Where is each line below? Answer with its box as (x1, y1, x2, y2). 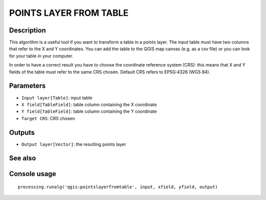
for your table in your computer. (9, 53, 74, 59)
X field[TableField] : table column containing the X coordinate (21, 101, 157, 107)
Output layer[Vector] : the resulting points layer (21, 141, 127, 147)
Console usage (9, 170, 57, 178)
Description (9, 26, 46, 34)
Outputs (9, 128, 35, 136)
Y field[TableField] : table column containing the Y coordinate (21, 108, 157, 114)
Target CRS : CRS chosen (21, 115, 75, 121)
